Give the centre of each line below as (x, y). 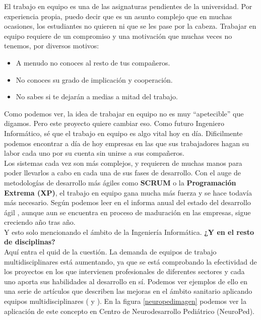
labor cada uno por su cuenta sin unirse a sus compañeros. (94, 153)
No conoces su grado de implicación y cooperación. (94, 79)
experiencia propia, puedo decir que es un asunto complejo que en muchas (118, 16)
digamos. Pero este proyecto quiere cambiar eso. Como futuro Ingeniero (114, 123)
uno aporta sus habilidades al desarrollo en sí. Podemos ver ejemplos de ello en (126, 281)
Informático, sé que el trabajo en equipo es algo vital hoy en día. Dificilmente (123, 133)
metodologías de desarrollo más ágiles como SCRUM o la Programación (120, 182)
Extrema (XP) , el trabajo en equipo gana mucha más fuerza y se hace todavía (128, 192)
